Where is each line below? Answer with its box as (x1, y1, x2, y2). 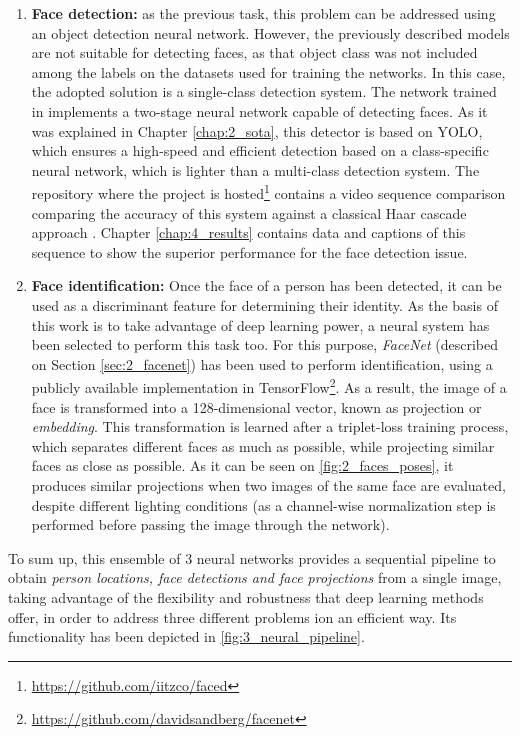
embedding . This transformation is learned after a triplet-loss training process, (31, 416, 509, 437)
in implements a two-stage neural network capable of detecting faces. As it (31, 100, 488, 121)
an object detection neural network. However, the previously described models (31, 22, 510, 43)
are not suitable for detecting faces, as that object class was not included (31, 42, 478, 63)
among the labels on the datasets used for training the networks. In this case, (31, 61, 506, 82)
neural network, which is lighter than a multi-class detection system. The (31, 159, 480, 180)
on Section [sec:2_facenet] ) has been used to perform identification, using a (31, 353, 493, 374)
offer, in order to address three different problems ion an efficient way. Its (8, 606, 457, 627)
